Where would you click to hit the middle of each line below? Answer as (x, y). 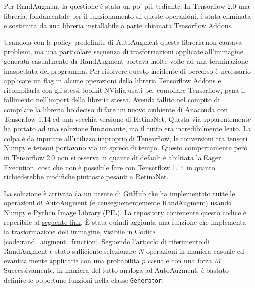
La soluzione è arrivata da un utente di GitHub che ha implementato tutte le (120, 193)
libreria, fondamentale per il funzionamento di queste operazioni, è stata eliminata (127, 15)
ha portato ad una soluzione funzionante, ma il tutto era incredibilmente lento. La (127, 129)
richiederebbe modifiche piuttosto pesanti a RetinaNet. (86, 177)
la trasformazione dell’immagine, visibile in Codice (80, 232)
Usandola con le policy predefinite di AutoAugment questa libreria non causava (123, 42)
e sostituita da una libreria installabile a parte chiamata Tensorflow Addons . (118, 25)
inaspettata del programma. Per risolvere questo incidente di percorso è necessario (127, 71)
